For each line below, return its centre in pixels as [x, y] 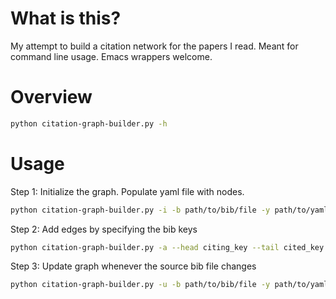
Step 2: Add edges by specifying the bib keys [104, 229]
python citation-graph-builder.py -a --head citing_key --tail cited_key [167, 247]
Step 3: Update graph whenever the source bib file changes [133, 266]
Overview [51, 97]
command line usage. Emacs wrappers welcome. [111, 56]
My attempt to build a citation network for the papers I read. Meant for [154, 46]
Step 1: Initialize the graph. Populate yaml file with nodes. [127, 191]
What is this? [66, 18]
